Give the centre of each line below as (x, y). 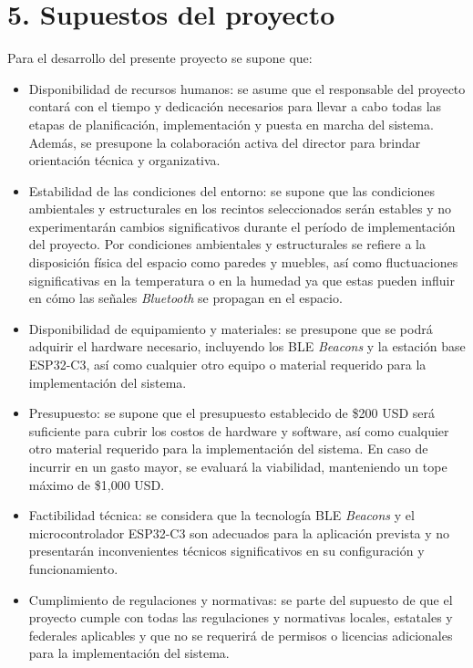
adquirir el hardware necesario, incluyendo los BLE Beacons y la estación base (247, 346)
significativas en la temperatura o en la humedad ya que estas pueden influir (242, 280)
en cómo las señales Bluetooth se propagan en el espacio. (185, 298)
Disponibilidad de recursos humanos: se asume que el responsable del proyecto (247, 88)
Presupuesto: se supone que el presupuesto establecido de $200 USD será (232, 413)
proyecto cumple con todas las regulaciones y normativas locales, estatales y (241, 617)
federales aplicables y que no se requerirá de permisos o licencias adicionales (241, 635)
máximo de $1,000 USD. (97, 484)
